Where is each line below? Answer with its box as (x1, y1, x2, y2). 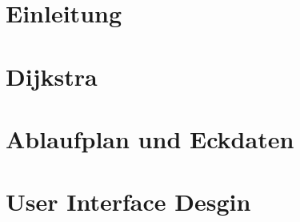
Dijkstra (6, 59, 98, 92)
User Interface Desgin (6, 185, 251, 218)
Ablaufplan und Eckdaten (6, 122, 294, 155)
